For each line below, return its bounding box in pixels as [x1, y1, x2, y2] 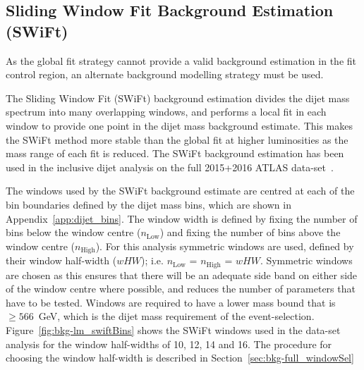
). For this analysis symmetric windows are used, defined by [95, 238, 354, 253]
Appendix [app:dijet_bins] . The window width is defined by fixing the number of [6, 211, 358, 226]
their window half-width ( [6, 253, 117, 268]
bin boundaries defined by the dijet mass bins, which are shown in [6, 197, 291, 211]
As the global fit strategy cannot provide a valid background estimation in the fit [6, 53, 356, 68]
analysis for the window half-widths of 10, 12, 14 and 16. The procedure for [6, 336, 332, 351]
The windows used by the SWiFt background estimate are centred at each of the [6, 183, 355, 198]
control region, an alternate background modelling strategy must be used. [6, 67, 324, 82]
